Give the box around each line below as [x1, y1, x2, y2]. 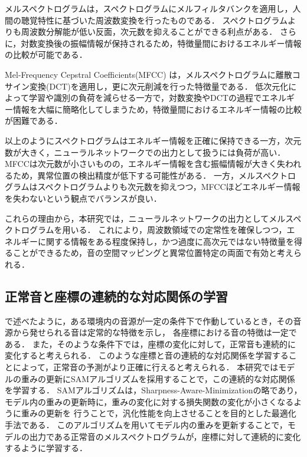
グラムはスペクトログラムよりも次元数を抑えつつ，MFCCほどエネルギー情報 [5, 180, 301, 193]
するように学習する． [5, 442, 87, 454]
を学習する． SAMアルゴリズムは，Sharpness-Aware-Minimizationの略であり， [5, 384, 302, 396]
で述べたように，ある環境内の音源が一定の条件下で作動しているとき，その [5, 314, 293, 327]
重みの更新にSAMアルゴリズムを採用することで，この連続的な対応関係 [21, 372, 295, 384]
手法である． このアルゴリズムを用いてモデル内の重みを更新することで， [5, 419, 288, 431]
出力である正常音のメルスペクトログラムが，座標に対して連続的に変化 [29, 430, 301, 442]
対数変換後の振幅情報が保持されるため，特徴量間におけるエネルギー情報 [21, 37, 302, 49]
